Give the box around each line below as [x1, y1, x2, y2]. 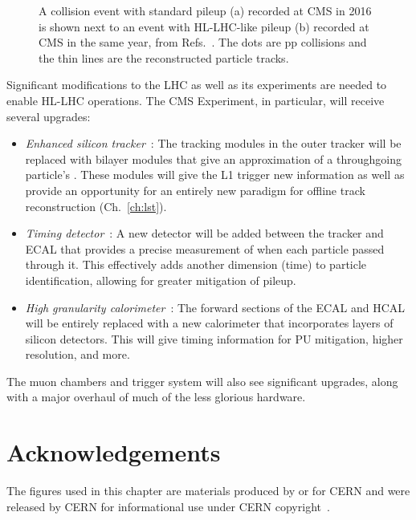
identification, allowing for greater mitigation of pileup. [25, 271, 296, 288]
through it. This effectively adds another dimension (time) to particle [25, 256, 367, 273]
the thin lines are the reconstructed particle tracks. [39, 49, 289, 66]
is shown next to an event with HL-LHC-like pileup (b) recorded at [39, 18, 369, 35]
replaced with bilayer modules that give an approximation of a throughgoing [25, 150, 402, 167]
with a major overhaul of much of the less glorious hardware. [6, 388, 306, 405]
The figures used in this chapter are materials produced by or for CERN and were [6, 482, 410, 499]
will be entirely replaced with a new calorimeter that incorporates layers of [25, 315, 394, 331]
